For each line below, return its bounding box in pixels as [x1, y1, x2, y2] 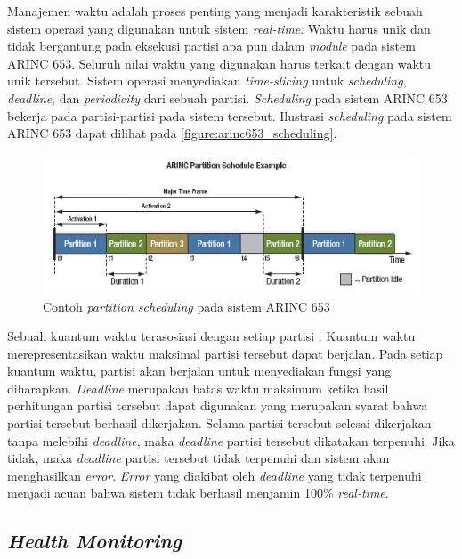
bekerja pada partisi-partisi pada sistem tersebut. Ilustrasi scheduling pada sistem [7, 106, 452, 125]
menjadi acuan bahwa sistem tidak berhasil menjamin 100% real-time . [7, 483, 389, 502]
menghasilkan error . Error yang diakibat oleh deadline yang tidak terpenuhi [7, 466, 422, 484]
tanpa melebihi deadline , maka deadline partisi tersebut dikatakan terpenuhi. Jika [7, 431, 455, 450]
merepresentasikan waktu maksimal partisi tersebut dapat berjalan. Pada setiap [7, 344, 443, 362]
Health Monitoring [7, 527, 182, 555]
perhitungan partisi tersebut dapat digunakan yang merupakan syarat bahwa [7, 396, 428, 415]
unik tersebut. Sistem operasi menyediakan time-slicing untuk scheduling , [7, 71, 407, 90]
